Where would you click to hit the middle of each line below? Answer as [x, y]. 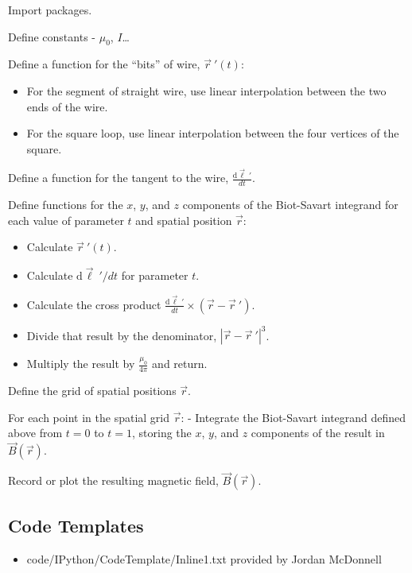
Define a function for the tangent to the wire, [119, 178]
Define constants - [52, 36]
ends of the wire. [67, 106]
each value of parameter [66, 220]
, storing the [161, 433]
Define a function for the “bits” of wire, [104, 64]
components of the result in [318, 433]
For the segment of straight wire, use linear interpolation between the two [206, 90]
